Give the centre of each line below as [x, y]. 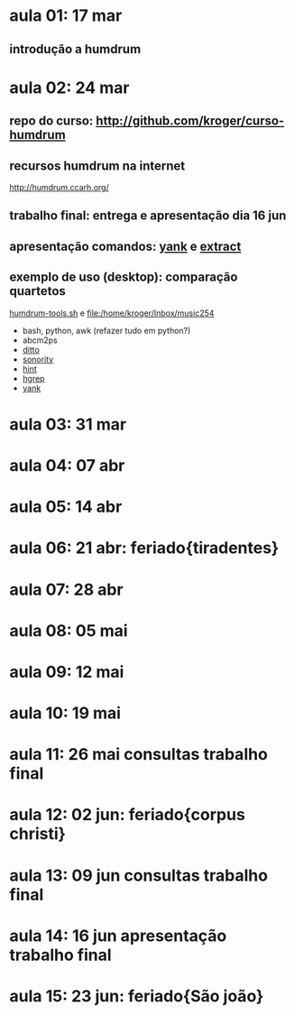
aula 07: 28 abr [66, 590]
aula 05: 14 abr [66, 507]
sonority [38, 359]
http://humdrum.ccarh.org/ [60, 187]
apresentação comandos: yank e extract [125, 246]
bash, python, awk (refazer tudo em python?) [106, 330]
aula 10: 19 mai [65, 713]
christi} [37, 834]
